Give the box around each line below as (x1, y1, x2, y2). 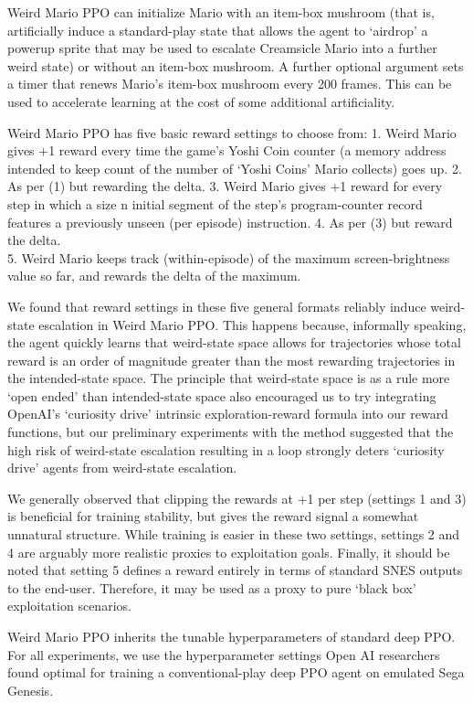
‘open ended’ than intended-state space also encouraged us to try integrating (7, 386, 436, 405)
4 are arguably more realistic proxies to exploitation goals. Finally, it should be (7, 542, 450, 561)
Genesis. (7, 680, 54, 699)
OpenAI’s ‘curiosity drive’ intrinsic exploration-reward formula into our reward (7, 404, 448, 423)
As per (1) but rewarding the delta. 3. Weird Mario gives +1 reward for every (7, 176, 443, 196)
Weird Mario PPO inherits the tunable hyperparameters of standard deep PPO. (7, 627, 456, 645)
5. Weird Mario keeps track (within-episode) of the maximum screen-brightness (7, 248, 450, 267)
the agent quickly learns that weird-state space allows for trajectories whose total (7, 333, 461, 352)
